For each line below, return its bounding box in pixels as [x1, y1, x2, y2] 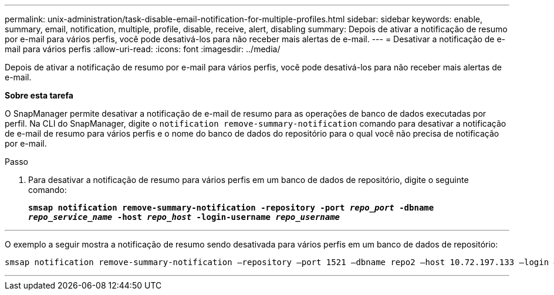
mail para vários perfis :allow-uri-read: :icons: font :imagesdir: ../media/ [5, 44, 281, 54]
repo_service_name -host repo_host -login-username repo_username [28, 212, 340, 222]
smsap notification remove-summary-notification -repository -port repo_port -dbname [28, 203, 434, 212]
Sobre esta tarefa [5, 90, 73, 100]
